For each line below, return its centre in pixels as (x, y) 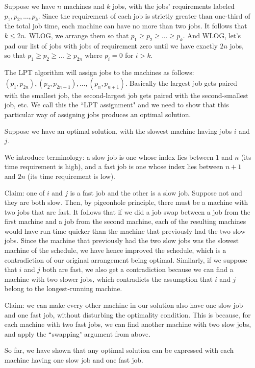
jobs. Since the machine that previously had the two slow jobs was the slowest (122, 240)
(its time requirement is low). (72, 176)
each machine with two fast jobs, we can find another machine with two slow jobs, (128, 324)
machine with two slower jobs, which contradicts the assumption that (109, 279)
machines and (84, 6)
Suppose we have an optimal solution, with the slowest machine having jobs (118, 131)
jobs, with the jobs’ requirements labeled (174, 6)
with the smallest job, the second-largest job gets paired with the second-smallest (127, 95)
